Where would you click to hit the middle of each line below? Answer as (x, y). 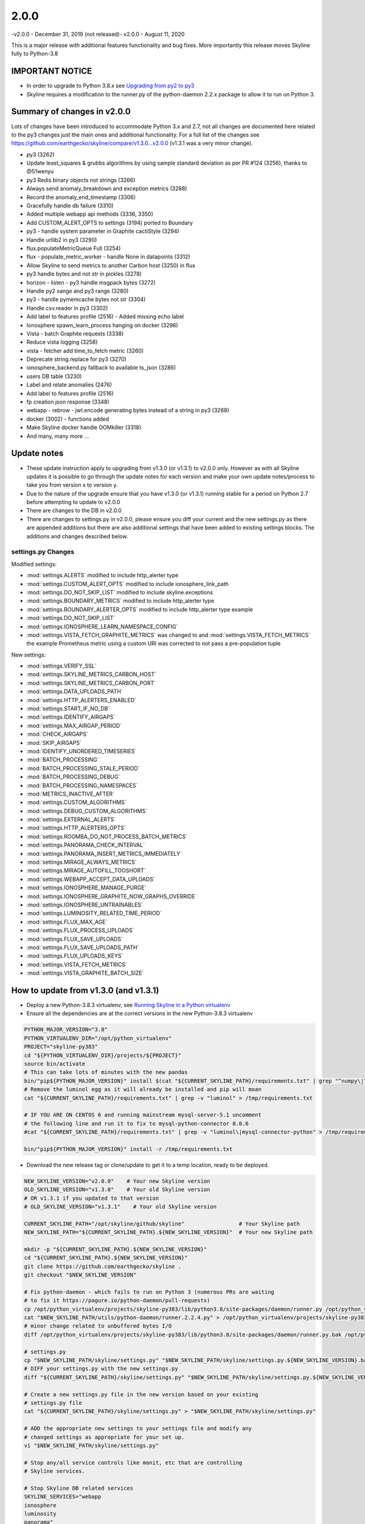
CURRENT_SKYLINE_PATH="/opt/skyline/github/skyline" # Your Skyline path (162, 1223)
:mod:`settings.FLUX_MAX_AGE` (67, 922)
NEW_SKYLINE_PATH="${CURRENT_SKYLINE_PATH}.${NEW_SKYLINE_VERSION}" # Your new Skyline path (169, 1232)
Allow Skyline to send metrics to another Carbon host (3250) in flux (111, 265)
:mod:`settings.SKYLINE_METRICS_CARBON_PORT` (91, 683)
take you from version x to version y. (72, 485)
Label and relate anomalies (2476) (69, 385)
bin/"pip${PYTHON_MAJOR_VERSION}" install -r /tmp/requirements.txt (128, 1149)
